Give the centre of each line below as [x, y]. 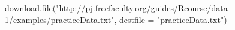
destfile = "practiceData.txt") [173, 19]
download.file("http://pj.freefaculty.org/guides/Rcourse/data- [118, 8]
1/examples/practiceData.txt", [61, 19]
